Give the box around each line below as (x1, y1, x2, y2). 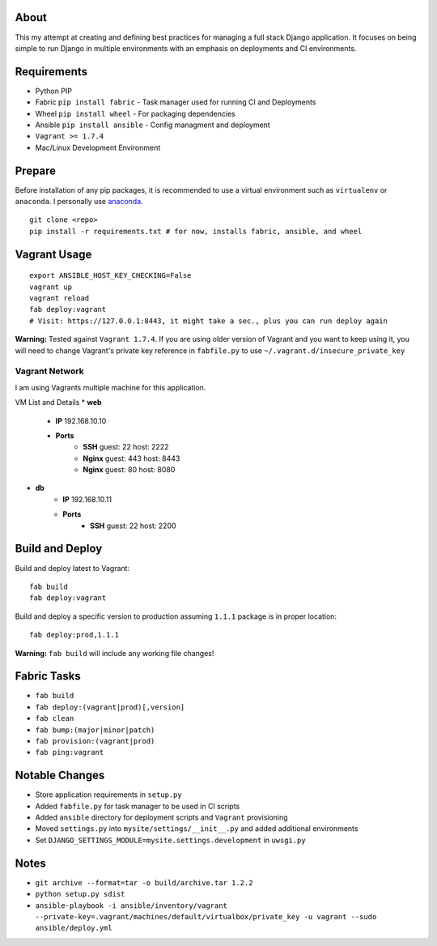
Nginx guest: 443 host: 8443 (83, 454, 180, 463)
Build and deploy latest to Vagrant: (15, 563, 129, 573)
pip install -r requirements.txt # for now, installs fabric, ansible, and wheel (29, 227, 363, 236)
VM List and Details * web (15, 398, 102, 407)
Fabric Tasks (15, 669, 81, 684)
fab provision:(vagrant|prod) (35, 736, 155, 745)
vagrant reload (29, 294, 90, 303)
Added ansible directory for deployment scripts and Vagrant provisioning (35, 812, 288, 822)
